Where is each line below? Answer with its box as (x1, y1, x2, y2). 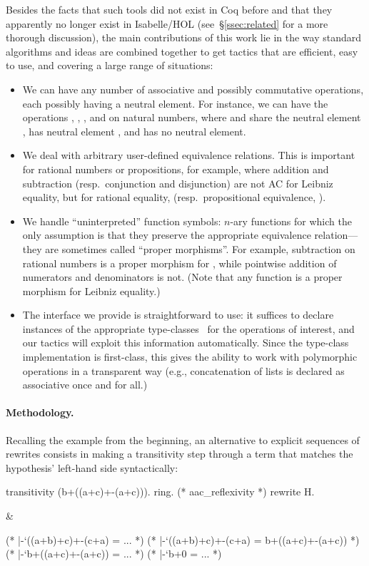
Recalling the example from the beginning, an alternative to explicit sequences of (6, 432, 360, 447)
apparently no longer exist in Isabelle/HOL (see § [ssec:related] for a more (6, 16, 328, 31)
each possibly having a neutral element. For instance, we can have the (22, 96, 328, 110)
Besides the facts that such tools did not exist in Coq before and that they (6, 2, 333, 16)
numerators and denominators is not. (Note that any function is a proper (22, 269, 343, 284)
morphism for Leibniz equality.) (22, 283, 161, 298)
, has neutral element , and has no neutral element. (22, 123, 246, 138)
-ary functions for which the (230, 213, 352, 228)
